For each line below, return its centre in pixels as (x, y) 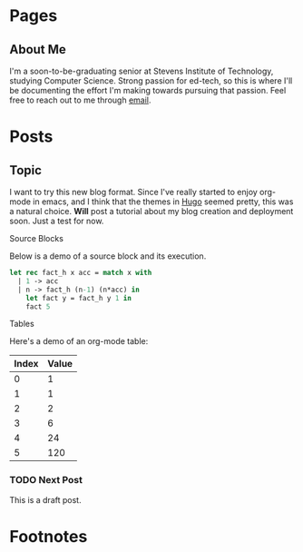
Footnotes (49, 536)
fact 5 (38, 306)
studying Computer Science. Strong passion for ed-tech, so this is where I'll (151, 81)
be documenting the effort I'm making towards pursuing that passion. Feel (148, 90)
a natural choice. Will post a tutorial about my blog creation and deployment (151, 211)
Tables (22, 324)
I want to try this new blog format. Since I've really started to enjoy (134, 192)
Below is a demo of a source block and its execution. (108, 256)
